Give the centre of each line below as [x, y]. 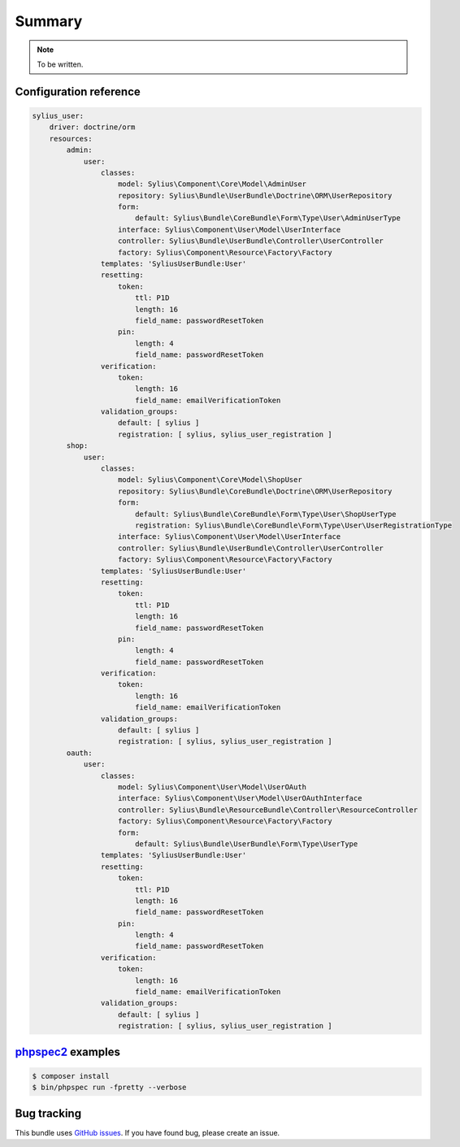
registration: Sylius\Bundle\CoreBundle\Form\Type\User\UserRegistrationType [293, 526]
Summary [49, 21]
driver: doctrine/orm [92, 127]
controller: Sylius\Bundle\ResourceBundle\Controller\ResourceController [268, 810]
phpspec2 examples [68, 1051]
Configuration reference [78, 91]
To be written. [60, 64]
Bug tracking [48, 1113]
